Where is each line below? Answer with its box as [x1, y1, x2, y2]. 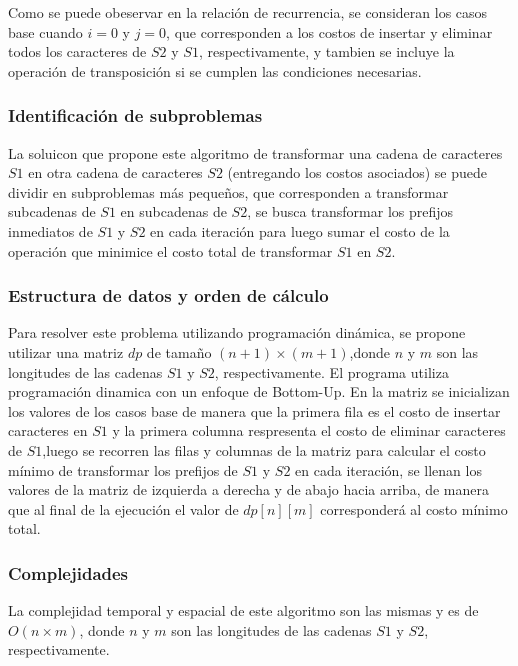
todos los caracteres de [8, 41, 147, 62]
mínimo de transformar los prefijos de [8, 459, 238, 480]
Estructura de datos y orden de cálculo [8, 283, 329, 308]
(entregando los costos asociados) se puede [227, 162, 488, 183]
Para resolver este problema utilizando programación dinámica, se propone [8, 322, 466, 343]
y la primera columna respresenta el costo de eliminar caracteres [112, 420, 506, 441]
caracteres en [8, 420, 88, 441]
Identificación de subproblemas [8, 103, 263, 128]
